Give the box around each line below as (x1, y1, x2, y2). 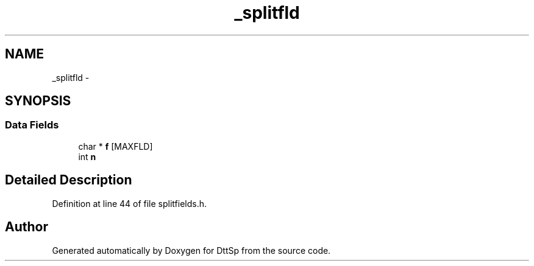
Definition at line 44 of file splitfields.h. (52, 198, 207, 209)
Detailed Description (5, 172, 132, 188)
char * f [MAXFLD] (78, 141, 153, 152)
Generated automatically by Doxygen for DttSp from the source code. (52, 245, 331, 256)
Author (5, 219, 48, 235)
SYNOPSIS (5, 93, 71, 109)
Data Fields (5, 119, 59, 131)
